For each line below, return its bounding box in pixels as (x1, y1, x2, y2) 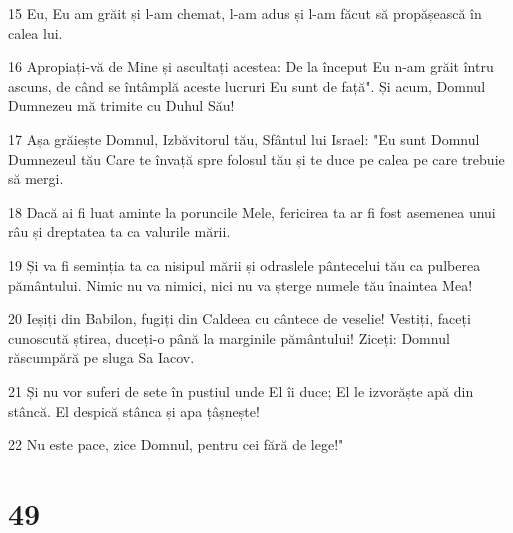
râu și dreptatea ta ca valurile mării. (8, 221, 231, 242)
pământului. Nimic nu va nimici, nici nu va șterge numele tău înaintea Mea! (8, 274, 473, 295)
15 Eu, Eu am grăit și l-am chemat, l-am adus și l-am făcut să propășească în (8, 3, 482, 23)
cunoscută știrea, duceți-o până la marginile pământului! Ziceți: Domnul (8, 327, 450, 348)
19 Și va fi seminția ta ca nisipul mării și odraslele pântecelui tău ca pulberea (8, 254, 481, 275)
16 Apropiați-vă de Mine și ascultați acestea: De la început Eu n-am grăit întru (8, 56, 494, 77)
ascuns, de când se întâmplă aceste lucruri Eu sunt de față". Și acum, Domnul (8, 75, 486, 96)
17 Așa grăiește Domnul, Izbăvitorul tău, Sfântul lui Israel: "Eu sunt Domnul (8, 128, 480, 149)
